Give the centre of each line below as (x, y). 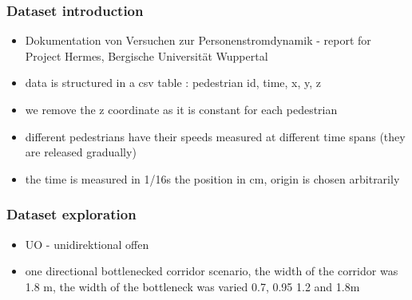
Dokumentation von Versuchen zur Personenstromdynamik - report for (198, 40)
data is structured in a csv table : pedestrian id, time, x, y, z (173, 83)
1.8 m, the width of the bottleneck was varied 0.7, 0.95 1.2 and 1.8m (192, 286)
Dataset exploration (71, 214)
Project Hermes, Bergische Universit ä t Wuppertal (147, 55)
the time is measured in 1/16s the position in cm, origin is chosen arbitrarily (212, 178)
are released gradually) (81, 152)
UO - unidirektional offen (87, 244)
